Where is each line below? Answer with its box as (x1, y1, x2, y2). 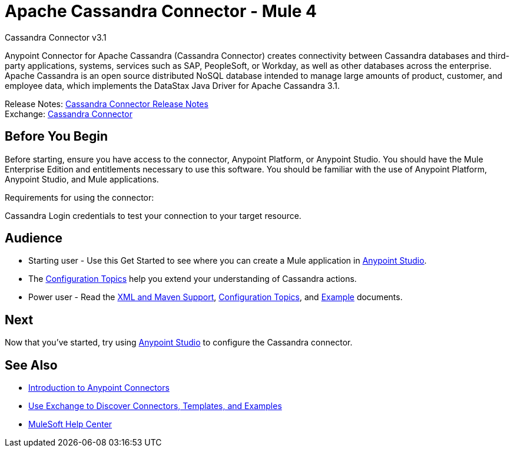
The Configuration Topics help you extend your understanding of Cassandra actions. (28, 274, 357, 284)
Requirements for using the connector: (5, 192, 154, 202)
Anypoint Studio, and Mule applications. (5, 174, 159, 184)
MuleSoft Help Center (28, 419, 112, 430)
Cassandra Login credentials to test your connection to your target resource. (5, 210, 301, 221)
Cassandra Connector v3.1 (5, 32, 107, 42)
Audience (5, 231, 63, 246)
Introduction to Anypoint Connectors (28, 383, 170, 393)
